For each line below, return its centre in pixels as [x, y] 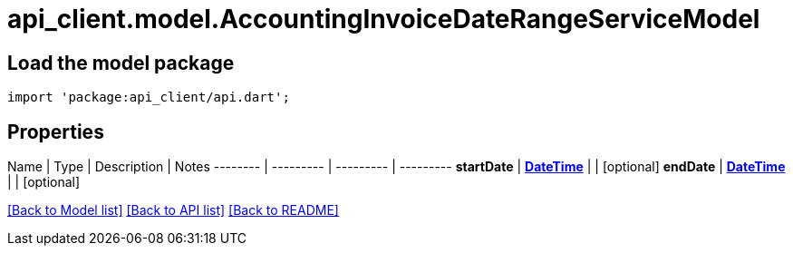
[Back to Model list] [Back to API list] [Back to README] [173, 210]
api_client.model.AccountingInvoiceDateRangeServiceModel [384, 19]
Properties [56, 131]
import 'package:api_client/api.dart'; [149, 97]
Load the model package [121, 63]
